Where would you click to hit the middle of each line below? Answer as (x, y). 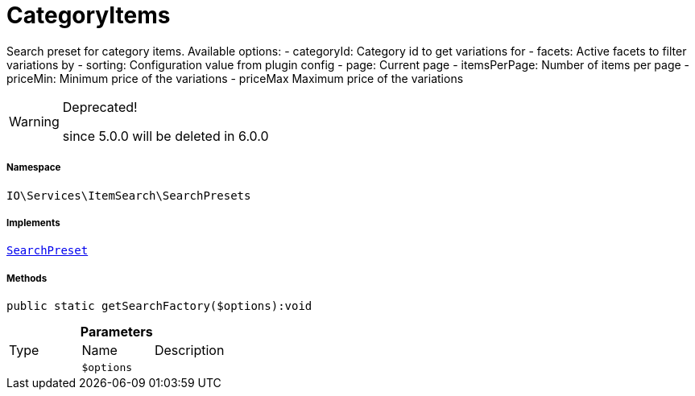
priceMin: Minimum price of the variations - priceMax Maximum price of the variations (235, 78)
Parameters (116, 332)
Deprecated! (100, 107)
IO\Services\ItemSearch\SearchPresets (129, 195)
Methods (27, 278)
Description (189, 351)
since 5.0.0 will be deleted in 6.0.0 (165, 136)
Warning (34, 121)
